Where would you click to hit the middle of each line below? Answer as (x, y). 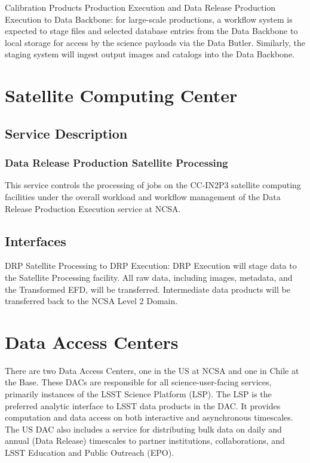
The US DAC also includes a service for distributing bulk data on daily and (143, 429)
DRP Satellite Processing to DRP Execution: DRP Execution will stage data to (151, 266)
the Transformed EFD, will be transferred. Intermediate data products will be (148, 289)
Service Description (66, 133)
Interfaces (36, 240)
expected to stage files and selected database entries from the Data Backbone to (151, 31)
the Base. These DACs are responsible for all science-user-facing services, (138, 382)
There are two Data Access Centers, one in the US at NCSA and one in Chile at (152, 370)
